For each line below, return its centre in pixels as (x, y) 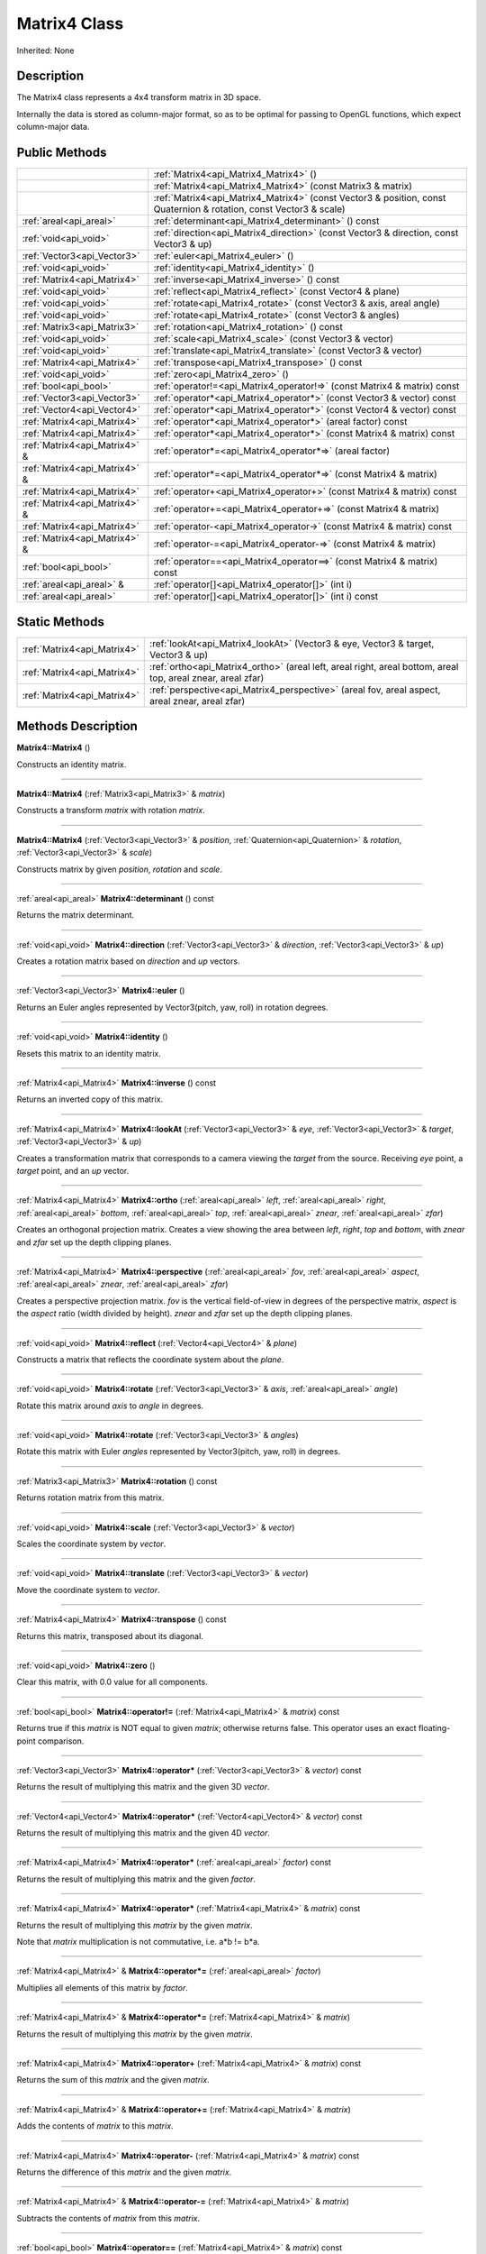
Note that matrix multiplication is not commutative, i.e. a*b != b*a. (138, 1942)
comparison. (61, 1741)
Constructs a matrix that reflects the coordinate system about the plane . (150, 1359)
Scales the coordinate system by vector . (91, 1544)
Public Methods (62, 153)
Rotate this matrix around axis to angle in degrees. (110, 1406)
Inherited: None (45, 50)
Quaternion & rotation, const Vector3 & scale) (249, 209)
